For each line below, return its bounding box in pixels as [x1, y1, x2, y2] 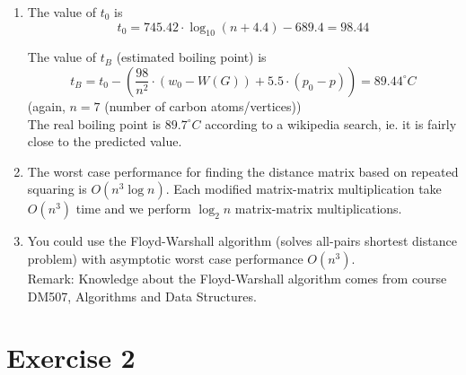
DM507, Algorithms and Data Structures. [27, 286, 257, 305]
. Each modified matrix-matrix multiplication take [165, 179, 442, 198]
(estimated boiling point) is [116, 48, 267, 66]
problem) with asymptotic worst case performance [27, 249, 303, 267]
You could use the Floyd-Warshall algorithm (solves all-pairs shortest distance [27, 231, 457, 250]
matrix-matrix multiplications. [234, 199, 402, 218]
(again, [27, 96, 66, 115]
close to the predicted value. [27, 132, 182, 151]
